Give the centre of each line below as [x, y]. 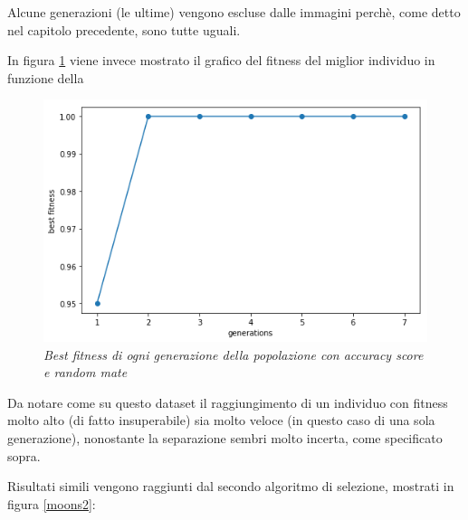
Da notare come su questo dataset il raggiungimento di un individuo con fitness [228, 402]
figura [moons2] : [52, 503]
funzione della [46, 77]
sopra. [24, 455]
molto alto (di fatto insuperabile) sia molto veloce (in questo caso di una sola [221, 420]
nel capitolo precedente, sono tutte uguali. [124, 29]
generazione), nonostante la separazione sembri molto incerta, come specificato [225, 437]
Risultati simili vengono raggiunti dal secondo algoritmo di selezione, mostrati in [231, 486]
